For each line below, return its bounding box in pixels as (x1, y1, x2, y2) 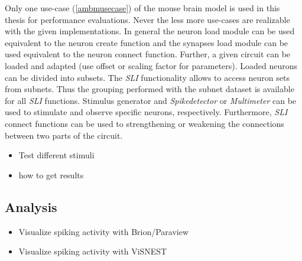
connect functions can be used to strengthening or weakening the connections (5, 117, 284, 129)
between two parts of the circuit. (5, 129, 123, 141)
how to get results (18, 168, 84, 181)
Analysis (5, 197, 57, 216)
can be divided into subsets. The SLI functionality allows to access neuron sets (5, 71, 290, 83)
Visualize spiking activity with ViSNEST (18, 245, 167, 257)
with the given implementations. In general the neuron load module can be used (5, 25, 295, 37)
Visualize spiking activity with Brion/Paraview (18, 225, 189, 237)
